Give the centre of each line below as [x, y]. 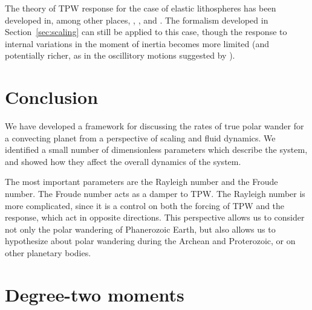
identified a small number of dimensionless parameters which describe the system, [156, 150]
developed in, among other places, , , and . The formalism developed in [137, 20]
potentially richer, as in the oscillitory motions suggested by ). [120, 55]
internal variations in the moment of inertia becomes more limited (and [137, 43]
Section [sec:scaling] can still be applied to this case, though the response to [146, 32]
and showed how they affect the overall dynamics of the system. [123, 161]
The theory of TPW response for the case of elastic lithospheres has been [141, 8]
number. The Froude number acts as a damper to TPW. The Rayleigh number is [155, 194]
